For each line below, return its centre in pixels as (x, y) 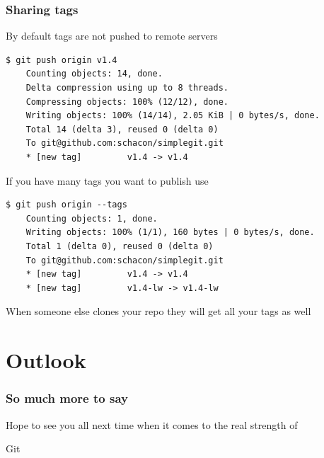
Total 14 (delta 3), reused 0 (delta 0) (122, 129)
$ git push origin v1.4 (62, 60)
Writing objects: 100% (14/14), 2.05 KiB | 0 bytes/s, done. (173, 116)
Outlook (46, 360)
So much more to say (67, 398)
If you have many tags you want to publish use (107, 180)
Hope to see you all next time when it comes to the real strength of (152, 424)
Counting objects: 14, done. (94, 74)
